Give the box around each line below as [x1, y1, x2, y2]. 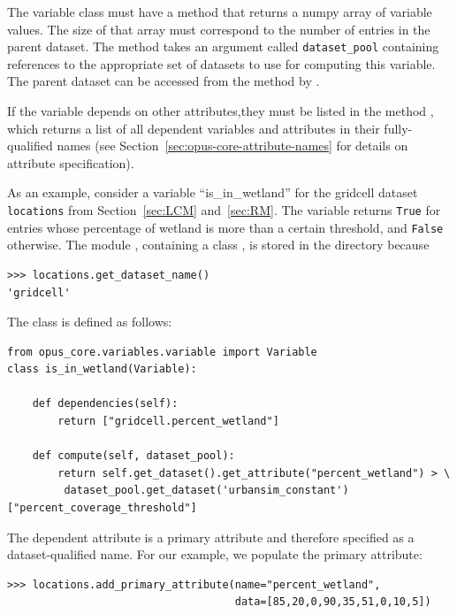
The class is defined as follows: [7, 312, 172, 331]
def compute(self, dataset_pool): [32, 449, 235, 463]
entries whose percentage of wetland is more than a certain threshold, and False [7, 218, 444, 236]
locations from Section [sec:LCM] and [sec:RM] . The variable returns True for [7, 201, 441, 219]
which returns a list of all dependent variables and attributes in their [7, 119, 380, 137]
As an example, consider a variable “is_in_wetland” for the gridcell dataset [7, 183, 418, 202]
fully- [384, 119, 413, 137]
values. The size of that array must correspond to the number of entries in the [7, 19, 430, 38]
